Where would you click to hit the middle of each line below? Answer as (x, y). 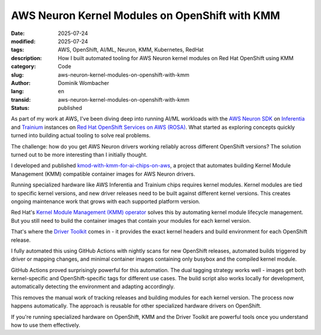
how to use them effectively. (45, 325)
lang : (18, 91)
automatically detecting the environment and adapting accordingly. (93, 287)
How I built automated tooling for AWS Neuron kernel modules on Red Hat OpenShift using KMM (176, 58)
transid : (21, 99)
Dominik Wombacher (84, 83)
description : (26, 58)
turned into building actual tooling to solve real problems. (81, 135)
